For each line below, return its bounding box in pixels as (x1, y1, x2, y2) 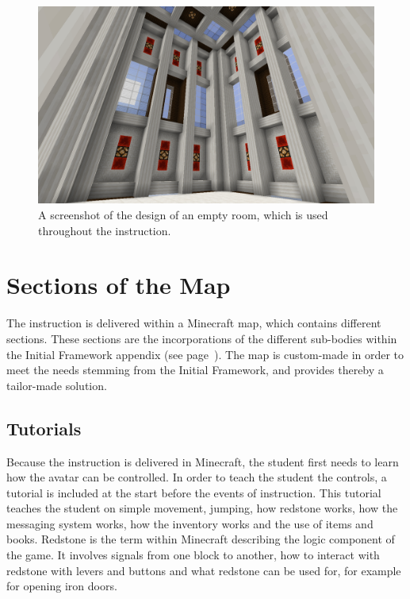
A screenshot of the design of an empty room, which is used (38, 207, 328, 223)
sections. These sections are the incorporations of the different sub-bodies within (6, 330, 397, 346)
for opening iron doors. (6, 578, 117, 594)
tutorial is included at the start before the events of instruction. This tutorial (6, 484, 381, 500)
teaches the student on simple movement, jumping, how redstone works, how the (6, 500, 398, 516)
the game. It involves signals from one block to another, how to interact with (6, 547, 380, 563)
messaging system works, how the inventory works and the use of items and (6, 515, 374, 531)
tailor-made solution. (6, 377, 107, 393)
